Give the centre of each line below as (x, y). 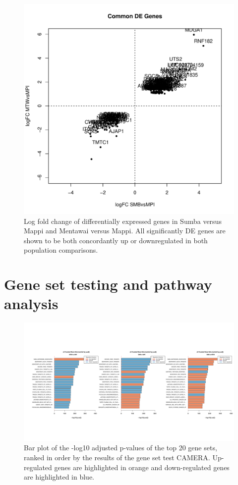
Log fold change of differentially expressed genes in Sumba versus (123, 221)
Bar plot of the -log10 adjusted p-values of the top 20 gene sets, (120, 448)
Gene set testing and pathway (108, 284)
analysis (31, 303)
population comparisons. (61, 250)
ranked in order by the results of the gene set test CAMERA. (117, 457)
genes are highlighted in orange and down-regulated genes (142, 467)
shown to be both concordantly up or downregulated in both (116, 240)
